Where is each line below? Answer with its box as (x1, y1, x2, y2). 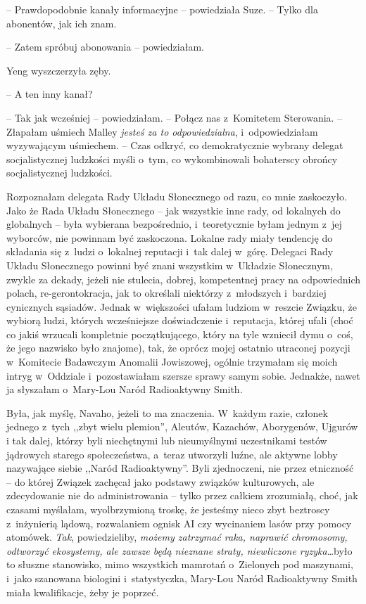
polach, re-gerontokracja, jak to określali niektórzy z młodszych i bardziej (6, 285, 327, 300)
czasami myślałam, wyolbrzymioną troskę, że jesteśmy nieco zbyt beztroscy (6, 502, 330, 516)
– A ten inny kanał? (6, 86, 93, 101)
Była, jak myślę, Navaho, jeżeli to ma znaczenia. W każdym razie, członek (6, 405, 328, 420)
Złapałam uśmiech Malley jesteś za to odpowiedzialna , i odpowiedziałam (6, 124, 318, 139)
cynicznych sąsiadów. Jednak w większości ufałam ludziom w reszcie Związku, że (6, 299, 357, 314)
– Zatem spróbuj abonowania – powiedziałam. (6, 39, 204, 54)
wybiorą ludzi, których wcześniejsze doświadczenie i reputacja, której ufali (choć (6, 313, 353, 328)
